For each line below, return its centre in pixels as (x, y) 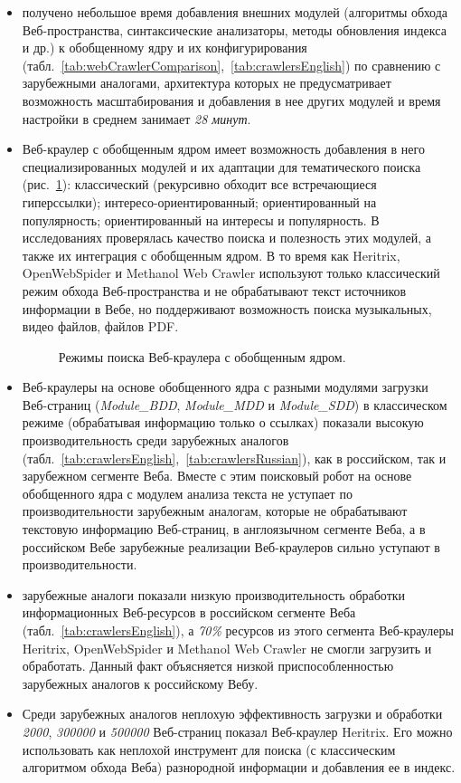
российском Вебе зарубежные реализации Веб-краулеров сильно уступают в (231, 546)
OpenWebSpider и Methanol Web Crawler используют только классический (231, 273)
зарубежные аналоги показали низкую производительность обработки (214, 594)
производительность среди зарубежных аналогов (155, 440)
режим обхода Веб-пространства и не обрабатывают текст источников (214, 290)
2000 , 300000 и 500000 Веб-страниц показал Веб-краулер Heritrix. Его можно (237, 731)
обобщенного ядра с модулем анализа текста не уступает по (187, 493)
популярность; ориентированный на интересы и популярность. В (201, 220)
